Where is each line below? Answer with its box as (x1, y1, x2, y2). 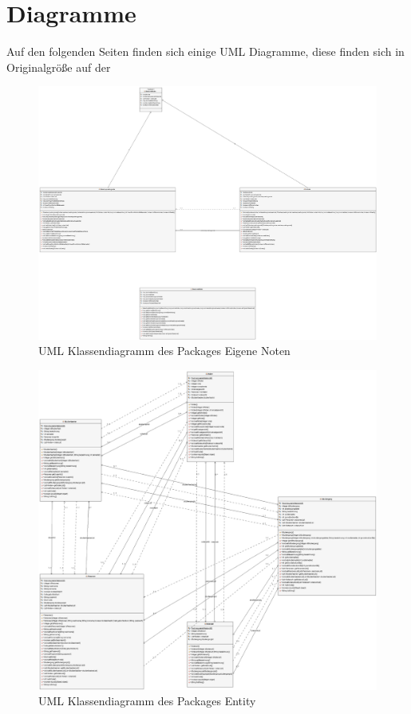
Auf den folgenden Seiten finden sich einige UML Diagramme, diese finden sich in (6, 43, 405, 60)
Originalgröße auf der (6, 58, 111, 75)
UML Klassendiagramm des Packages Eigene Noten (38, 342, 290, 359)
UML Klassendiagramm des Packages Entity (38, 692, 256, 709)
